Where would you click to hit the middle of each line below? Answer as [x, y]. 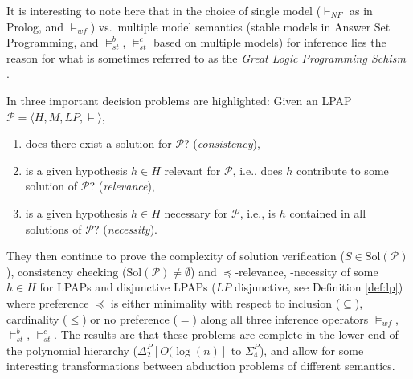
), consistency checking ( [67, 271]
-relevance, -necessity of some [307, 271]
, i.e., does [258, 170]
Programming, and [53, 42]
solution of [51, 186]
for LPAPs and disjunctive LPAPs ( [128, 287]
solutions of [53, 228]
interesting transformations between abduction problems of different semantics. [201, 366]
